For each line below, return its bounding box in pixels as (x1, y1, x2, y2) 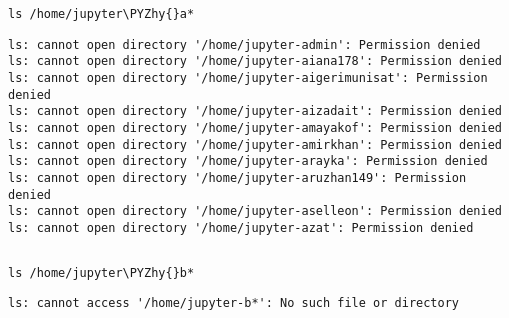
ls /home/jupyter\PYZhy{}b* (8, 265, 195, 280)
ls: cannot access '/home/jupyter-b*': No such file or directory (8, 296, 460, 311)
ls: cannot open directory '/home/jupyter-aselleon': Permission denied (8, 204, 502, 219)
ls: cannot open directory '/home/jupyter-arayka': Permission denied (8, 154, 488, 169)
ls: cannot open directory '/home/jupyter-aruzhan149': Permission (8, 170, 467, 185)
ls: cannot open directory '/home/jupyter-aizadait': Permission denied (8, 104, 502, 119)
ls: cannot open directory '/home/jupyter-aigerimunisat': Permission (8, 70, 488, 85)
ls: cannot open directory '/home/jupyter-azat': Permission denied (8, 220, 474, 235)
